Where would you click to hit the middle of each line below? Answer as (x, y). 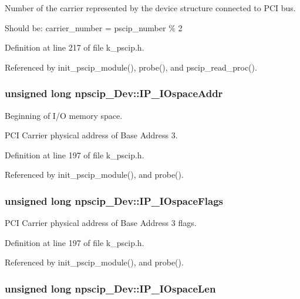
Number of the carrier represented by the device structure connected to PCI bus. (150, 8)
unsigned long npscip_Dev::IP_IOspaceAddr (114, 93)
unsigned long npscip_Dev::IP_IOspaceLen (110, 288)
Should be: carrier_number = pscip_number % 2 (94, 27)
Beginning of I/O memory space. (64, 115)
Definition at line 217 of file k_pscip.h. (75, 47)
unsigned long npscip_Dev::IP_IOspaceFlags (114, 200)
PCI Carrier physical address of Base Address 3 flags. (101, 223)
